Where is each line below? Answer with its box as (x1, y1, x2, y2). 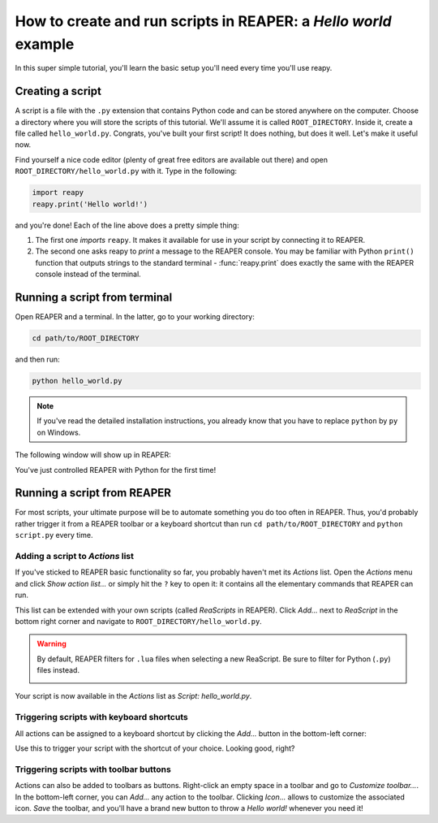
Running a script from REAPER (15, 486, 172, 500)
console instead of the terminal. (35, 269, 141, 279)
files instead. (36, 665, 80, 675)
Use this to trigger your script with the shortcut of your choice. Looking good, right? (15, 743, 295, 753)
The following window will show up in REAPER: (15, 450, 172, 460)
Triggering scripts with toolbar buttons (15, 764, 172, 775)
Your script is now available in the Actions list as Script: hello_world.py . (15, 691, 252, 701)
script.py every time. (15, 531, 93, 540)
